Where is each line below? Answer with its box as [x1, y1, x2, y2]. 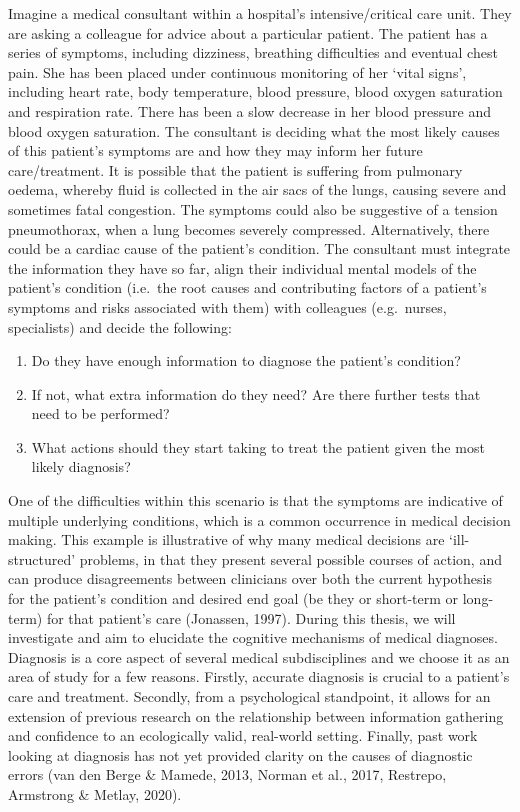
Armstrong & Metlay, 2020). [8, 783, 182, 804]
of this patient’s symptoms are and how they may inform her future [8, 140, 423, 161]
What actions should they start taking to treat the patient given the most [31, 436, 485, 457]
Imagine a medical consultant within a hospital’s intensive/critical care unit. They [8, 3, 512, 23]
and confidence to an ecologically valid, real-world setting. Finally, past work [8, 725, 478, 746]
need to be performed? [31, 403, 170, 424]
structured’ [8, 548, 76, 569]
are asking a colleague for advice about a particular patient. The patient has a [8, 22, 488, 43]
